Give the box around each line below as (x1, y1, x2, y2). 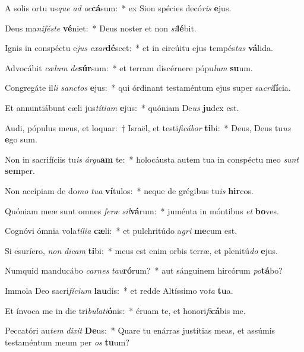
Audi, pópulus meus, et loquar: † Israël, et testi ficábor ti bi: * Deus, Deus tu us (5, 121, 291, 134)
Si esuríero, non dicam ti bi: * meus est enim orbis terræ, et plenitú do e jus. (5, 244, 278, 256)
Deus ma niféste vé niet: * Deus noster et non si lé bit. (5, 21, 197, 34)
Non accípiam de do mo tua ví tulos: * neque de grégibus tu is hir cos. (5, 184, 254, 196)
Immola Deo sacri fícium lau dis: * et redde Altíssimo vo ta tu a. (5, 284, 233, 296)
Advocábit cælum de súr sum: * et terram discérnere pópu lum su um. (5, 61, 253, 74)
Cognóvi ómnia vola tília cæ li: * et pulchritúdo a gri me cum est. (5, 224, 237, 237)
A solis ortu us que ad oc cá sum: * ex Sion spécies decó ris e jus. (5, 2, 232, 14)
